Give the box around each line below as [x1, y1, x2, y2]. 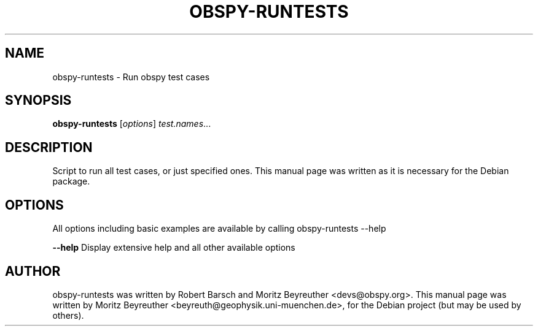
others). [52, 310, 84, 321]
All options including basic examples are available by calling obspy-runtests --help [52, 223, 386, 234]
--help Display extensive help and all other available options [52, 242, 295, 253]
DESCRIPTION [5, 139, 93, 155]
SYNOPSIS [5, 93, 72, 108]
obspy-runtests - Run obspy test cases [52, 71, 210, 82]
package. [52, 176, 90, 187]
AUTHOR [5, 263, 61, 279]
